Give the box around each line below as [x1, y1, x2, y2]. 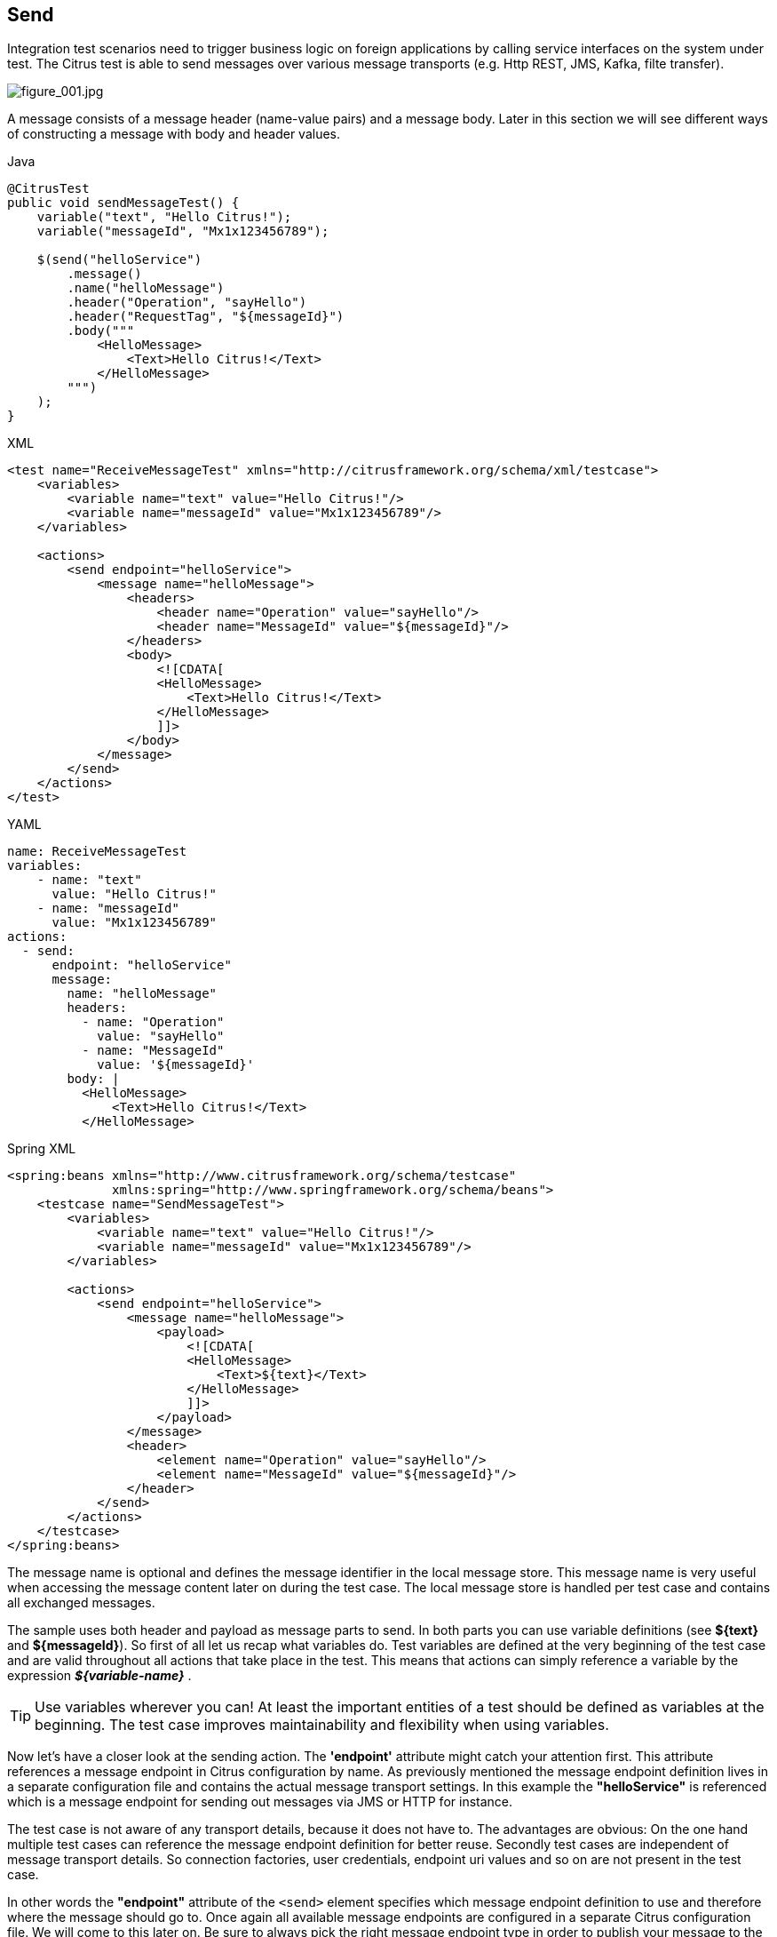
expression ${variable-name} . [7, 1668, 192, 1684]
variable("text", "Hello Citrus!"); [36, 210, 292, 225]
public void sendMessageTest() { [7, 195, 240, 211]
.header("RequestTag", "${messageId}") [67, 309, 345, 324]
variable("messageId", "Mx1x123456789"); [36, 224, 329, 239]
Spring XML [7, 1141, 76, 1157]
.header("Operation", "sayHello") [67, 295, 307, 310]
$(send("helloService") [36, 252, 202, 267]
